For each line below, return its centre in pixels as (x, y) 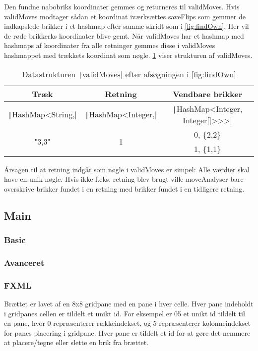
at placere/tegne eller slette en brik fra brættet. (76, 342)
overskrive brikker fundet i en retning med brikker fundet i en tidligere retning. (124, 188)
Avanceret (24, 262)
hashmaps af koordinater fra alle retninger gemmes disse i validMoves (110, 45)
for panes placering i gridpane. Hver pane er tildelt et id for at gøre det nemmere (127, 332)
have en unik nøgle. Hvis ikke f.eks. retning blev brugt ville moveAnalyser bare (124, 179)
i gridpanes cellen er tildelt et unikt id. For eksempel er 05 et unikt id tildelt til (125, 313)
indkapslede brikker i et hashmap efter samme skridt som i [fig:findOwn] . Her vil (127, 26)
